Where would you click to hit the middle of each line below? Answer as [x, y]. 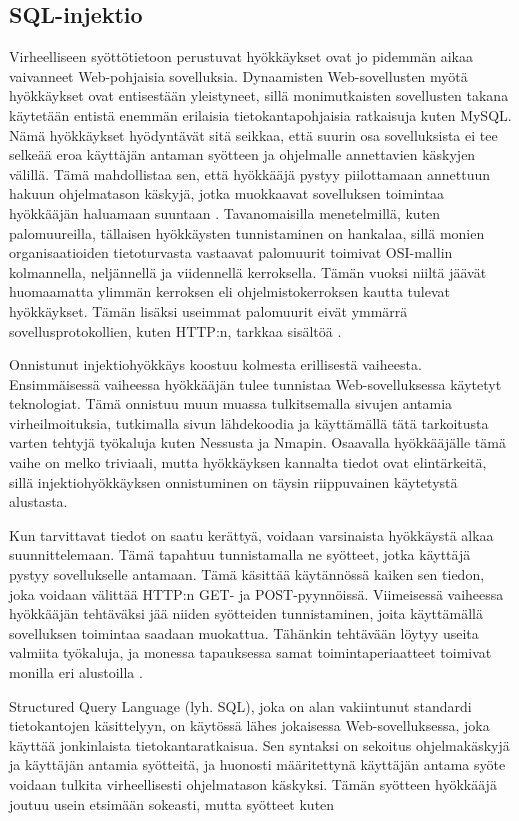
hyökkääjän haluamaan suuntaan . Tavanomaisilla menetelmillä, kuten [225, 212]
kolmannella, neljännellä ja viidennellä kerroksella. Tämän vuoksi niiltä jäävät [248, 271]
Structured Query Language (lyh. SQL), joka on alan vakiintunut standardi [240, 705]
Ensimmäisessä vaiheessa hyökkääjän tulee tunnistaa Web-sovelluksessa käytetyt [255, 383]
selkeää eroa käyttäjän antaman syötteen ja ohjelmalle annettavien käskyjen [242, 154]
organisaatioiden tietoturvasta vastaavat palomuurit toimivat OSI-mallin [231, 252]
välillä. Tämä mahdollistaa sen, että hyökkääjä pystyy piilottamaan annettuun [250, 173]
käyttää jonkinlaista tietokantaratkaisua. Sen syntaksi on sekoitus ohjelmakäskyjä [259, 744]
